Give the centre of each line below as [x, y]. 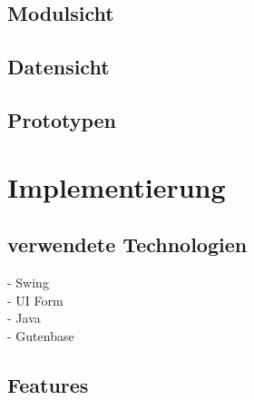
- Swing [28, 282]
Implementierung [117, 186]
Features [48, 384]
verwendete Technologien [127, 244]
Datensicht [59, 67]
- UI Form [35, 300]
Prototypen [62, 119]
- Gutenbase [41, 335]
